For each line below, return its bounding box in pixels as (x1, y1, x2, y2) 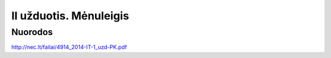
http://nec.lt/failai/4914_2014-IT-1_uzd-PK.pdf (11, 43, 127, 51)
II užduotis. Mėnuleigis (11, 9, 129, 22)
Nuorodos (11, 27, 53, 37)
